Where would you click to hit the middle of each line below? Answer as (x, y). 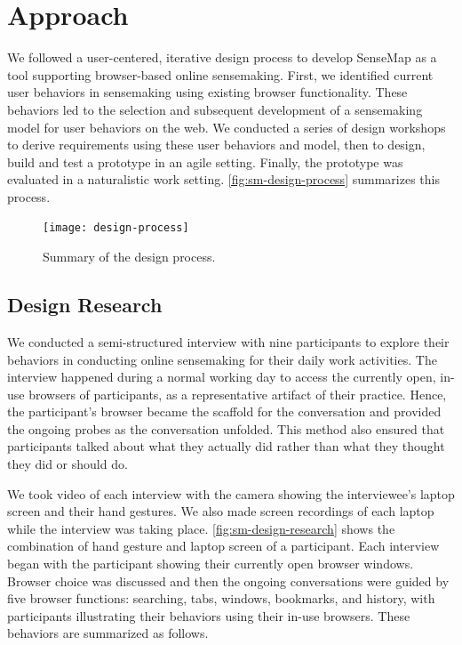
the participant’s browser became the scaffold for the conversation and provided (224, 411)
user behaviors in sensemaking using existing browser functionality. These (207, 92)
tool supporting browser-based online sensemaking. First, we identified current (220, 74)
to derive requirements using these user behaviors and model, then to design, (216, 145)
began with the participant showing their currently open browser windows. (211, 564)
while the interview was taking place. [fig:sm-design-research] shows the (201, 528)
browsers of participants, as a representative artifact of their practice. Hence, (238, 394)
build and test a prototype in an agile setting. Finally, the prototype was (205, 161)
